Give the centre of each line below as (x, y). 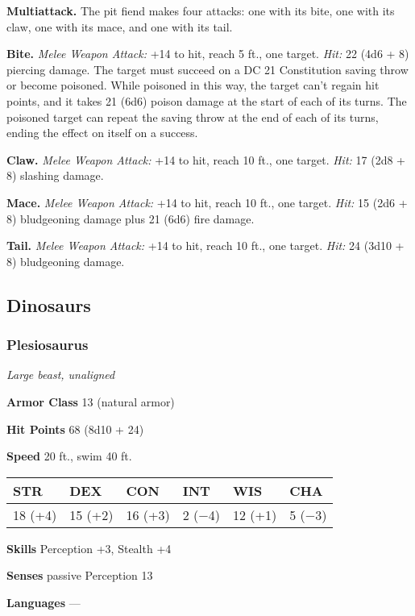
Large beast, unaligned (61, 375)
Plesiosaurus (48, 345)
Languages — (44, 602)
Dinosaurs (49, 304)
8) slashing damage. (55, 175)
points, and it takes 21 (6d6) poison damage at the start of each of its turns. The (207, 100)
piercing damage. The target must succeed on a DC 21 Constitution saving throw (207, 69)
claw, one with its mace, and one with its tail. (120, 26)
